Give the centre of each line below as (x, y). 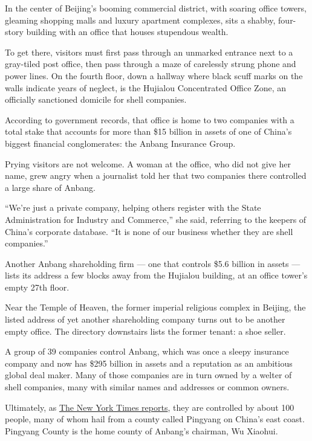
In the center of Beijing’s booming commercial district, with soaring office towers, (156, 8)
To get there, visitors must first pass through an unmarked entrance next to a (149, 52)
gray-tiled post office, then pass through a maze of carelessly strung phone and (151, 64)
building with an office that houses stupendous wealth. (127, 32)
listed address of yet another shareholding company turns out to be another (145, 319)
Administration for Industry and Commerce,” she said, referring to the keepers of (156, 219)
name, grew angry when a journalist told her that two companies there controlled (156, 175)
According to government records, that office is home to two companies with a (150, 119)
